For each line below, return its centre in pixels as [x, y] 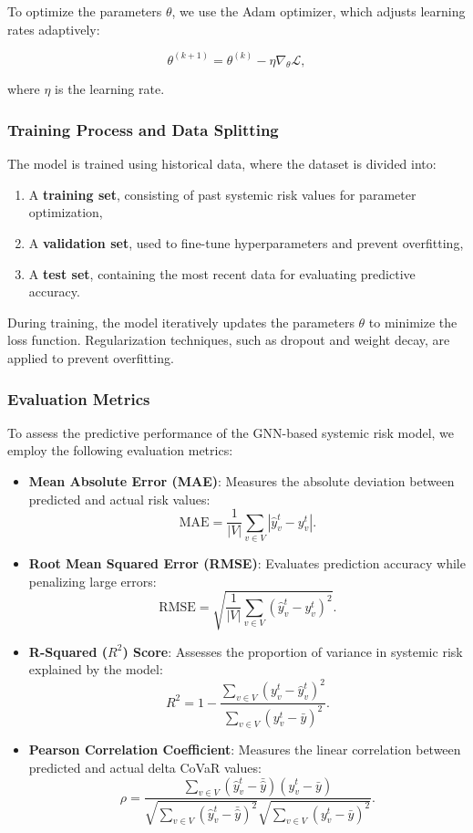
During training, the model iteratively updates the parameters [181, 322]
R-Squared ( [68, 651]
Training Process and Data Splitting [143, 129]
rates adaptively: [54, 29]
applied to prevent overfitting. [91, 357]
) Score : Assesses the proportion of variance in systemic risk [293, 651]
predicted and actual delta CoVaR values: [145, 767]
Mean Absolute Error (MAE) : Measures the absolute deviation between [242, 480]
